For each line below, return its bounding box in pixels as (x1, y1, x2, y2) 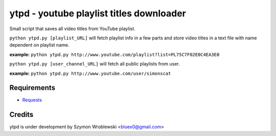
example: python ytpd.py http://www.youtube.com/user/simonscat (9, 70, 171, 76)
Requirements (9, 83, 56, 92)
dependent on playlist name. (9, 42, 70, 48)
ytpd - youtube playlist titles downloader (9, 8, 186, 19)
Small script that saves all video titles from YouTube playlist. (9, 26, 135, 32)
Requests (22, 97, 42, 103)
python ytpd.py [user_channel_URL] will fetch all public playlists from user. (9, 61, 180, 67)
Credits (9, 110, 34, 119)
